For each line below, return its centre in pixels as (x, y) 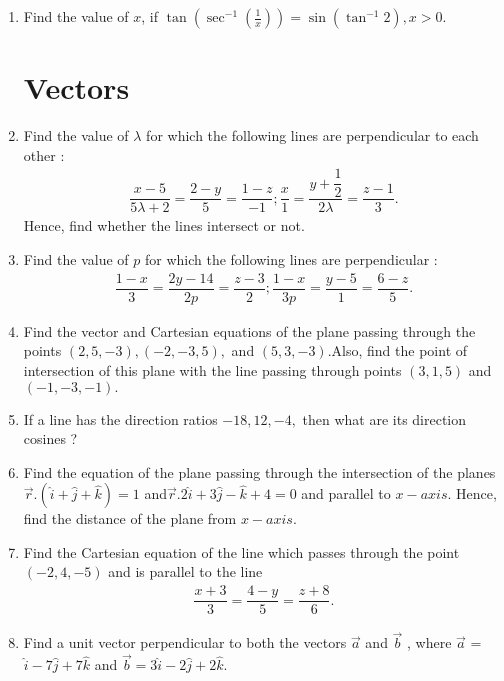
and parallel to (346, 493)
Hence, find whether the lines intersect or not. (164, 225)
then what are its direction (384, 418)
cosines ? (50, 438)
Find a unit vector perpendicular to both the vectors (185, 642)
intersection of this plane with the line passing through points (212, 369)
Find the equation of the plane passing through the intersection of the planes (259, 471)
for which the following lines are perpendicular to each (312, 135)
